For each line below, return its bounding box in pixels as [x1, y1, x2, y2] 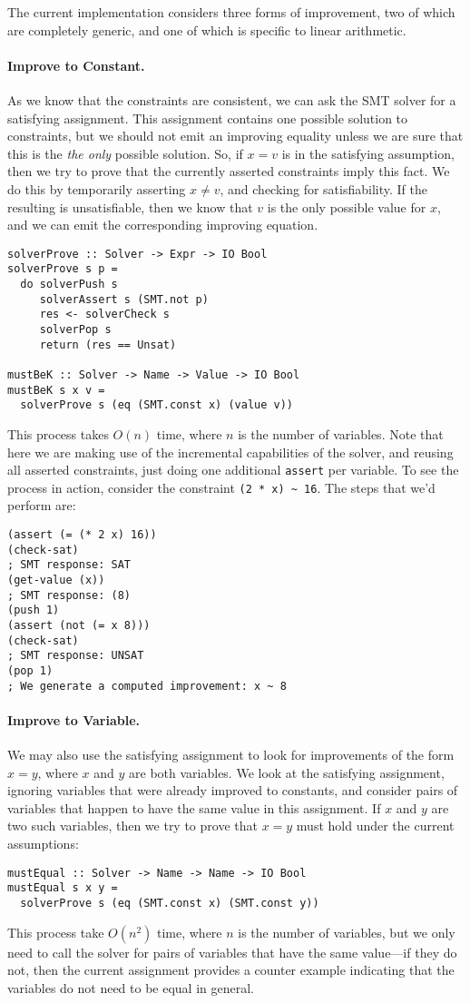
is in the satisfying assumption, [281, 143, 455, 162]
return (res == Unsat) [39, 338, 177, 351]
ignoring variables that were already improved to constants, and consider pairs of [7, 781, 458, 800]
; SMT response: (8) [7, 588, 132, 602]
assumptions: [7, 834, 79, 853]
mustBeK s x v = [7, 383, 105, 397]
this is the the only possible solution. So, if [7, 143, 243, 162]
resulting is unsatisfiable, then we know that [7, 197, 253, 216]
